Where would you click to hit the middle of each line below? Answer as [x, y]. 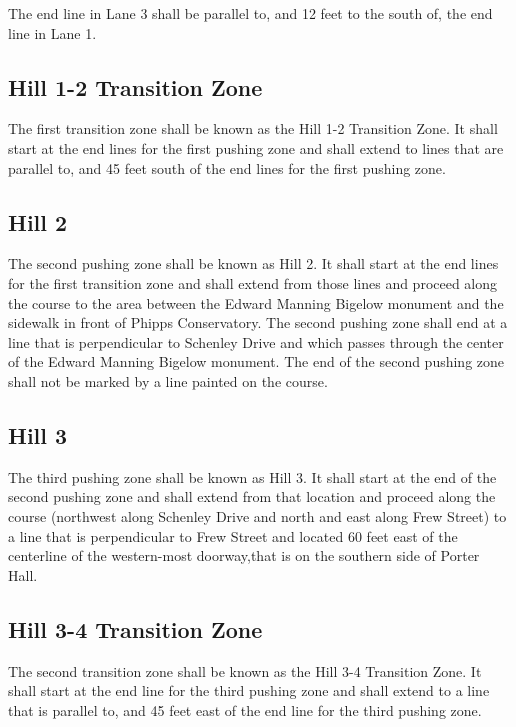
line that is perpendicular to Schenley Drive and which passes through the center [256, 341]
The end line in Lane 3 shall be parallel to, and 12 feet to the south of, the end [250, 13]
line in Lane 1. [52, 32]
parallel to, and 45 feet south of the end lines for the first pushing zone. [227, 167]
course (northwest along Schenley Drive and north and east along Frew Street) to [257, 515]
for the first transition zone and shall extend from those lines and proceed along [253, 282]
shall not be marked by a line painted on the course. [168, 380]
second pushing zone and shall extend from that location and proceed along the [252, 496]
